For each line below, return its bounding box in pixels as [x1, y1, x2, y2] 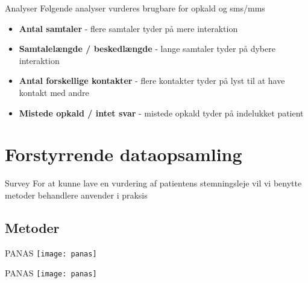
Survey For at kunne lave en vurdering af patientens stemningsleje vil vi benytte [5, 177, 302, 189]
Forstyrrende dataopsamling [5, 142, 242, 167]
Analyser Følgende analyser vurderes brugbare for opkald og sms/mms [5, 2, 265, 14]
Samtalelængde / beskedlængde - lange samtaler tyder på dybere [19, 42, 275, 55]
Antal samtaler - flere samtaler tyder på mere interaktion [19, 22, 238, 34]
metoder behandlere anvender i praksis [5, 188, 148, 201]
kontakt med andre [19, 86, 89, 98]
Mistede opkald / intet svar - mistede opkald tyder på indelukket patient [19, 106, 304, 119]
